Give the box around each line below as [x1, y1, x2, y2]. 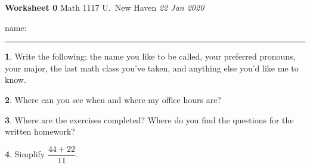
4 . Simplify [5, 148, 45, 160]
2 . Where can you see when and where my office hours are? [5, 93, 221, 105]
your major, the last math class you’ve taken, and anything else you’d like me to [5, 61, 299, 74]
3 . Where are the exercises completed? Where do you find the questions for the [5, 113, 294, 126]
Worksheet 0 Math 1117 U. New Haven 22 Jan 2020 [5, 1, 204, 13]
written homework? [5, 125, 75, 138]
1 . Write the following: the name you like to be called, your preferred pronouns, [5, 50, 296, 63]
